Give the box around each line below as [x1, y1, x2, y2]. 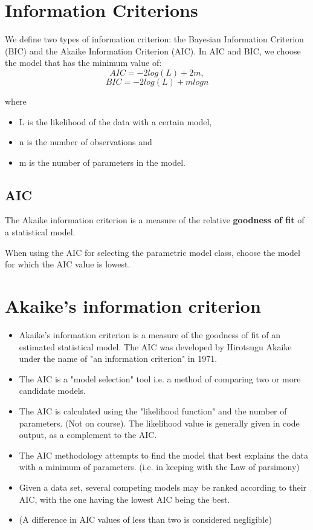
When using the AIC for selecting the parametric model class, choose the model [5, 246, 300, 258]
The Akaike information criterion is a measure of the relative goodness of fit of [5, 214, 305, 226]
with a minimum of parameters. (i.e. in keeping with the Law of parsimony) [19, 460, 300, 473]
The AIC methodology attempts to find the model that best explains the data [19, 448, 308, 461]
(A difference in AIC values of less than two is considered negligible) [19, 513, 272, 526]
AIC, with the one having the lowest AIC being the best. [19, 492, 230, 505]
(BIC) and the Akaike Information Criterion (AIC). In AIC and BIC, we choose [5, 44, 301, 57]
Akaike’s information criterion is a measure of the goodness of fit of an [19, 328, 281, 341]
